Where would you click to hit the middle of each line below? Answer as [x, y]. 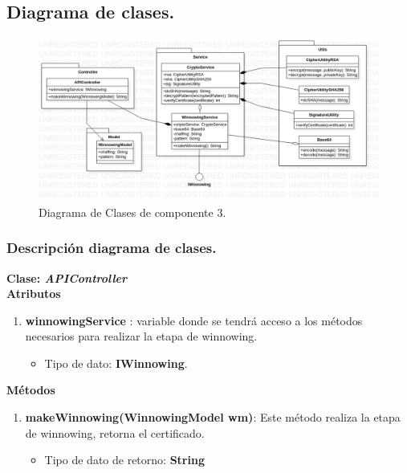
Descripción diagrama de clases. [112, 248]
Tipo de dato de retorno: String [124, 460]
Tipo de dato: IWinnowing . [116, 363]
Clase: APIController [67, 277]
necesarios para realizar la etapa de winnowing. [141, 336]
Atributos [34, 294]
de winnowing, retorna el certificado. [115, 432]
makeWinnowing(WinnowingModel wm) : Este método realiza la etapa [213, 417]
